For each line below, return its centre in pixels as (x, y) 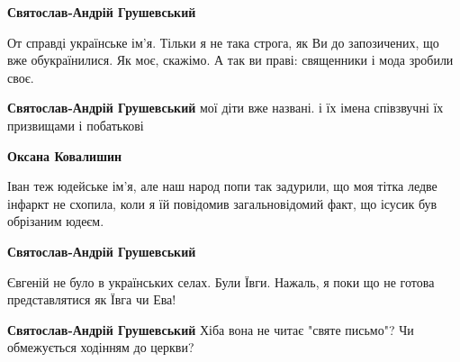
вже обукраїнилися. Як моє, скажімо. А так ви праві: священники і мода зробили (230, 60)
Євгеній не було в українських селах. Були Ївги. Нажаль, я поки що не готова (221, 281)
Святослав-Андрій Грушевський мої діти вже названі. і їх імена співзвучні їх (225, 108)
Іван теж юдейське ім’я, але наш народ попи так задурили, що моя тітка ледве (222, 186)
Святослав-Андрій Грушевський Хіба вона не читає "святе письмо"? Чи (211, 329)
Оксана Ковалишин (65, 155)
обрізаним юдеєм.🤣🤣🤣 (61, 221)
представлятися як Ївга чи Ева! (92, 299)
